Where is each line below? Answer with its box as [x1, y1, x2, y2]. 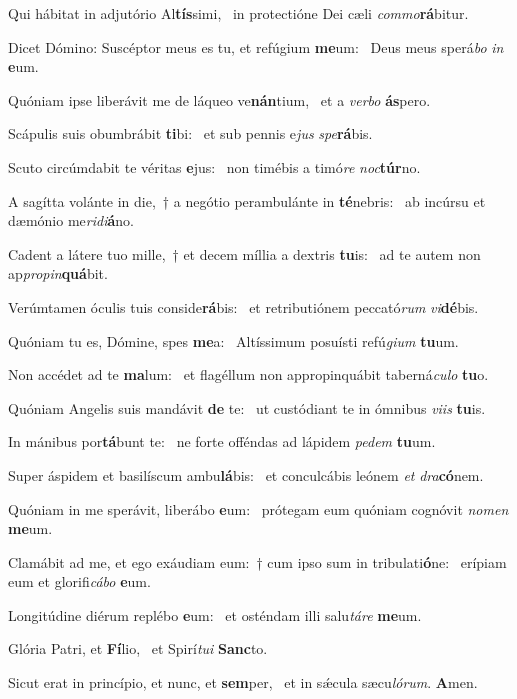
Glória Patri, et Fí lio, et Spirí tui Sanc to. [8, 638, 268, 659]
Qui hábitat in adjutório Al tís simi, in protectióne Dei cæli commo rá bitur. [8, 3, 469, 23]
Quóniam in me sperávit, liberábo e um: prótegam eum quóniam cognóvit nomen [8, 498, 509, 519]
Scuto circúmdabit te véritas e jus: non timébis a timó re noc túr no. [8, 156, 421, 177]
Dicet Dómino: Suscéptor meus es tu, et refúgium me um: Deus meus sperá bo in [8, 36, 504, 57]
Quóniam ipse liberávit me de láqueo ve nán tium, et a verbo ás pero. [8, 89, 431, 110]
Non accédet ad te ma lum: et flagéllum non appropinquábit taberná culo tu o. [8, 364, 489, 385]
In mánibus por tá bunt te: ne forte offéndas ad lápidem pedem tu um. [8, 431, 436, 452]
